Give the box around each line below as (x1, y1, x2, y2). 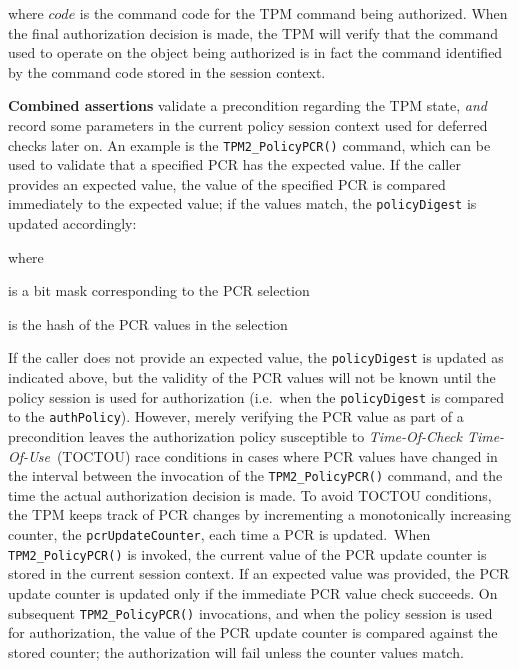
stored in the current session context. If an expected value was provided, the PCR (8, 563, 510, 584)
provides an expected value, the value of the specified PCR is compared (8, 173, 446, 194)
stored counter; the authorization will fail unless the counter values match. (8, 641, 464, 662)
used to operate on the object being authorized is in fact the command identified (8, 42, 503, 63)
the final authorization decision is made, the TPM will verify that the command (8, 22, 499, 43)
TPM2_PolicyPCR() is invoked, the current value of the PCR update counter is (8, 543, 487, 564)
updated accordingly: (8, 213, 137, 234)
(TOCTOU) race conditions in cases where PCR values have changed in (56, 445, 498, 466)
